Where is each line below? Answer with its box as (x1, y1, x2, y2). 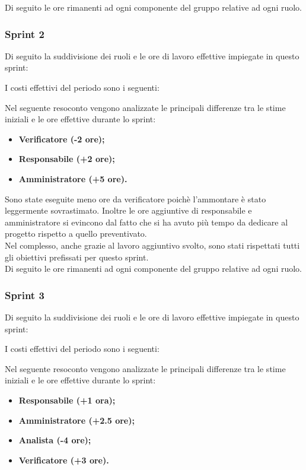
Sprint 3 (5, 287, 44, 302)
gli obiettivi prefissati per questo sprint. (5, 250, 149, 263)
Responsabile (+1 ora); (18, 393, 116, 406)
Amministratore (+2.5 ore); (18, 414, 135, 426)
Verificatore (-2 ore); (18, 132, 105, 145)
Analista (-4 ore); (18, 434, 91, 446)
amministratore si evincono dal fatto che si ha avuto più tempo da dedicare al (5, 215, 288, 228)
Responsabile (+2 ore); (18, 153, 115, 165)
